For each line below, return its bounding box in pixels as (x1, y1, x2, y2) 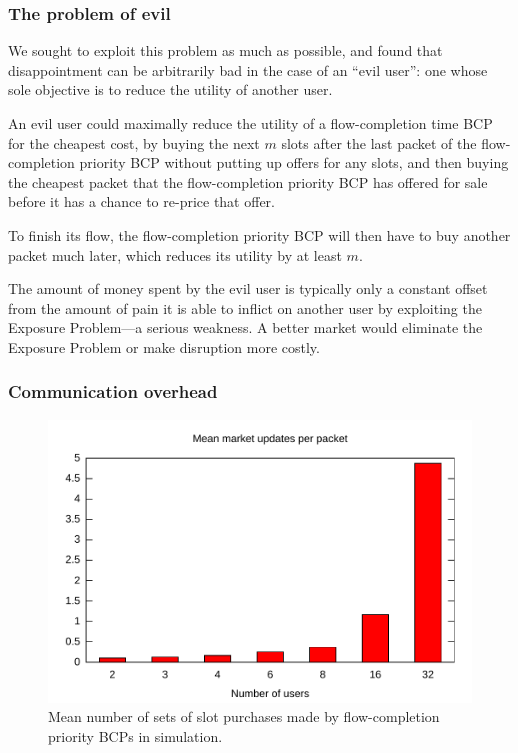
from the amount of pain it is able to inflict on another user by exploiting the (8, 297, 482, 318)
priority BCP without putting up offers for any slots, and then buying (79, 152, 509, 173)
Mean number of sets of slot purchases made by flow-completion (48, 706, 440, 727)
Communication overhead (8, 379, 218, 404)
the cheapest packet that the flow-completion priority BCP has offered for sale (8, 171, 488, 192)
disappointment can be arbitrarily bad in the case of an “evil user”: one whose (8, 59, 488, 80)
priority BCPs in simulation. (48, 725, 223, 746)
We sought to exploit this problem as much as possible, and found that (8, 40, 443, 61)
